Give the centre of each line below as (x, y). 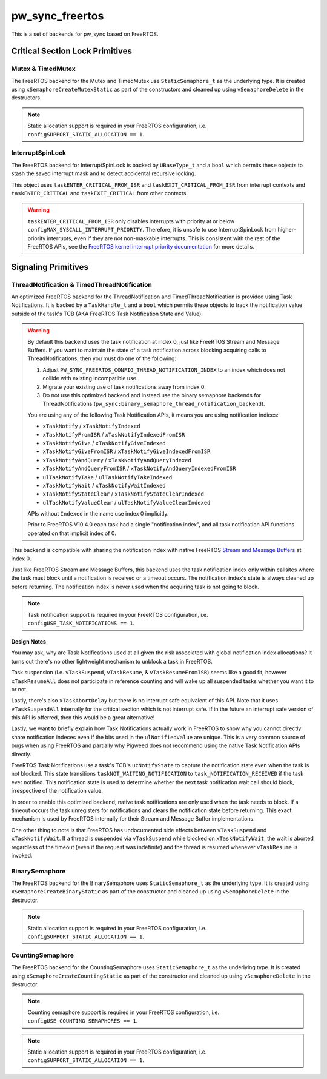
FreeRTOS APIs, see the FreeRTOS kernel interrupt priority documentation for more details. (141, 246)
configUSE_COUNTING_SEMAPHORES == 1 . (83, 1021)
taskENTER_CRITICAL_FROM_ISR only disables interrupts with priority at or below (131, 221)
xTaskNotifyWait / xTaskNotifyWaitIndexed (104, 485)
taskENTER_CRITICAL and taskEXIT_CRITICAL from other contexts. (99, 193)
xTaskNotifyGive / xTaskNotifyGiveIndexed (104, 443)
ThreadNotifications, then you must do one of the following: (102, 358)
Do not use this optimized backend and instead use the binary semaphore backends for (152, 395)
